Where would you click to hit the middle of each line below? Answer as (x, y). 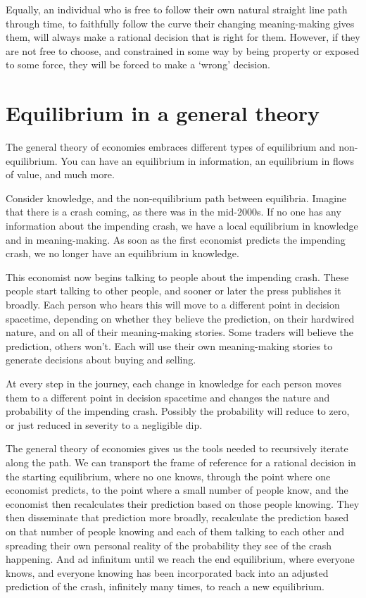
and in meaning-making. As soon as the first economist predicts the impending (176, 239)
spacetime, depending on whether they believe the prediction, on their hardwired (180, 318)
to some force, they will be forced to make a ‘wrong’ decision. (138, 64)
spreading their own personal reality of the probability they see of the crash (169, 545)
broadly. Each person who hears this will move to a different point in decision (173, 305)
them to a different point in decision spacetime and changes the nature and (168, 397)
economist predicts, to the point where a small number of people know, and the (177, 490)
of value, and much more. (60, 174)
